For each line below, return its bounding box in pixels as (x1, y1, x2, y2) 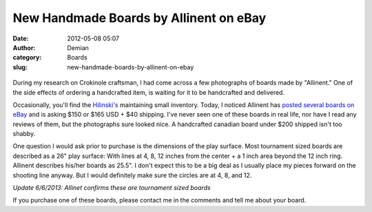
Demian (67, 43, 90, 51)
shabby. (12, 130, 36, 138)
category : (12, 54, 42, 62)
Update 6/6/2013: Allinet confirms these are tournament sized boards (12, 184, 211, 192)
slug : (12, 62, 28, 71)
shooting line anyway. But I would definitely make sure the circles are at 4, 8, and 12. (12, 171, 252, 179)
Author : (12, 43, 36, 51)
